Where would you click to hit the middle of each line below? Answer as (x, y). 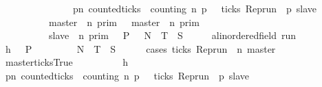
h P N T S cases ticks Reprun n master (140, 48)
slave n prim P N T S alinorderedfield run (172, 35)
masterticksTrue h (66, 62)
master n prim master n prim (124, 22)
